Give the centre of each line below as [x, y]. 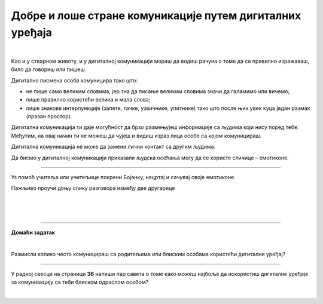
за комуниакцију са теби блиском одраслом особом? [80, 282]
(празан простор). [49, 116]
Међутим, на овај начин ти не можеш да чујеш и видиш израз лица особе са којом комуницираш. [136, 136]
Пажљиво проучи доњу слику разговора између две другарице [93, 188]
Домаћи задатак [33, 232]
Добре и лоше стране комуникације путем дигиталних [156, 16]
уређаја [31, 32]
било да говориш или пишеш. [49, 69]
